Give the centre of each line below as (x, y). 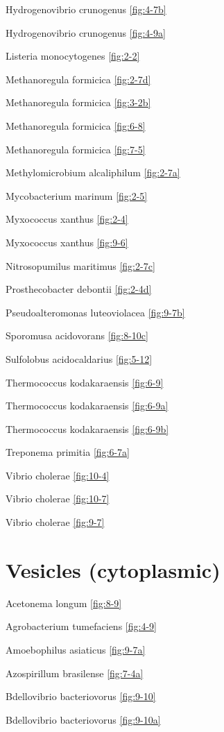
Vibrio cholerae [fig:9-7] (55, 522)
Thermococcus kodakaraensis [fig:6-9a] (87, 406)
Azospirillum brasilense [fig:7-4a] (75, 673)
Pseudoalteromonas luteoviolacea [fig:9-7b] (95, 312)
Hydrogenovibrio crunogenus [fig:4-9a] (86, 32)
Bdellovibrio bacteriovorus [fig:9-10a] (83, 719)
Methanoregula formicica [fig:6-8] (76, 125)
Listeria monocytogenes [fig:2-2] (73, 56)
